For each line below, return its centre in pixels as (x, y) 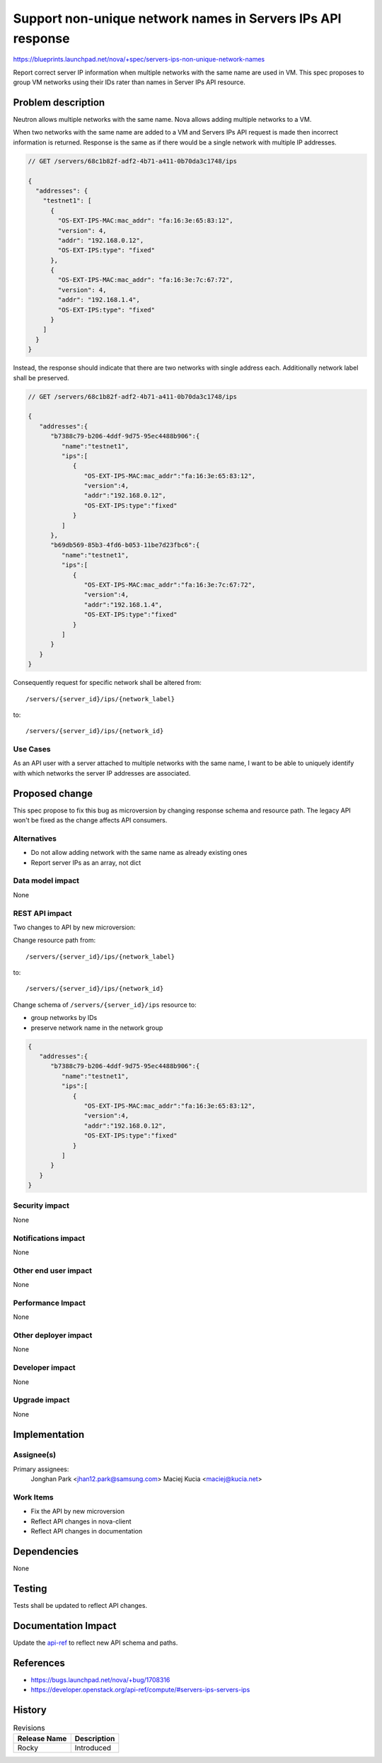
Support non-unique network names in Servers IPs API (177, 18)
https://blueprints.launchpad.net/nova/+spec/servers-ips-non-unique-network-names (139, 59)
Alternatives (35, 838)
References (39, 1663)
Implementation (49, 1434)
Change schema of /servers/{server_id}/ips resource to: (105, 1004)
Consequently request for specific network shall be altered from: (107, 683)
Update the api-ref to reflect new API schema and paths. (95, 1643)
